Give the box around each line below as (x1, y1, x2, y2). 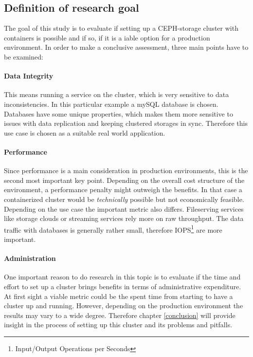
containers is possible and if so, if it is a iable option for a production (4, 32, 210, 42)
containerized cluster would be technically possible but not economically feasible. (4, 194, 244, 204)
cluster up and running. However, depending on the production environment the (4, 300, 243, 311)
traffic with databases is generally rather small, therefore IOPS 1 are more (4, 223, 222, 235)
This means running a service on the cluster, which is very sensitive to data (4, 89, 229, 99)
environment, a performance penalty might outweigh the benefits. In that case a (4, 184, 242, 195)
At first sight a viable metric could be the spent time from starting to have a (4, 291, 233, 301)
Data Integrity (4, 71, 54, 81)
